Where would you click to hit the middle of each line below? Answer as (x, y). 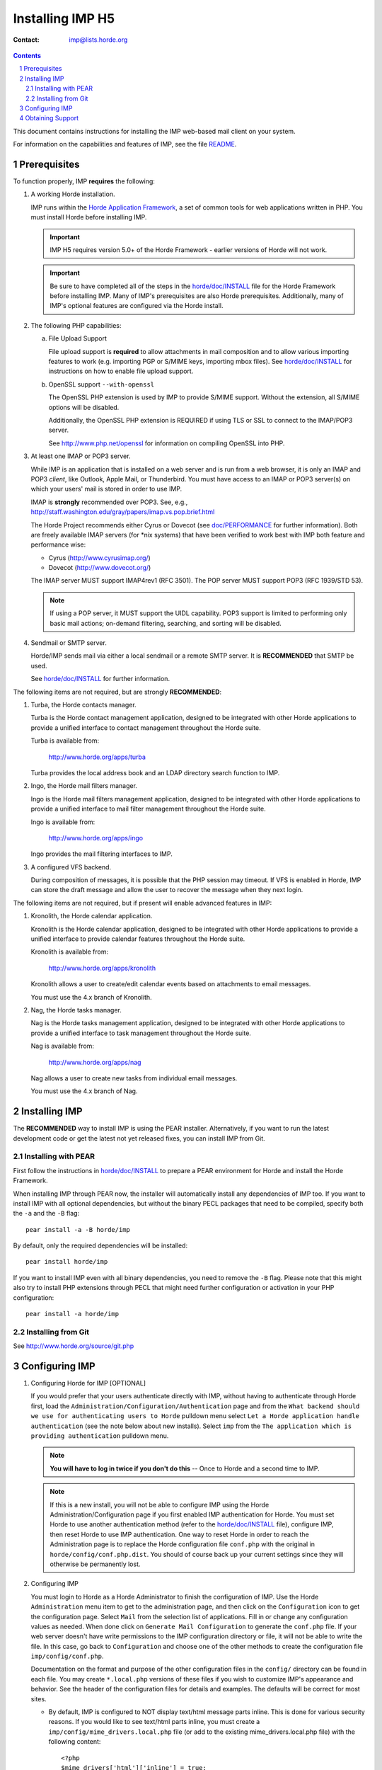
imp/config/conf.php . (67, 1656)
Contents (27, 55)
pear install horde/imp (67, 1262)
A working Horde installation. (73, 194)
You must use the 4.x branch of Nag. (84, 1091)
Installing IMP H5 (64, 18)
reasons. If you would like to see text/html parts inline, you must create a (154, 1722)
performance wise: (58, 544)
